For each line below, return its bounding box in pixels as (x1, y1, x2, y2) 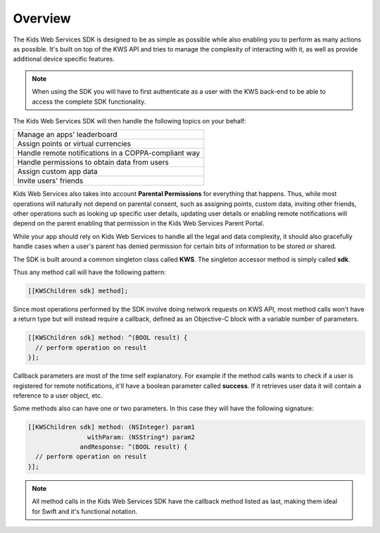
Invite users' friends (17, 176, 84, 186)
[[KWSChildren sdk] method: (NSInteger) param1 (27, 423, 195, 431)
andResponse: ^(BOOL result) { (80, 443, 188, 451)
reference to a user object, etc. (13, 391, 103, 400)
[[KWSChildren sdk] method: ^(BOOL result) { (27, 333, 188, 342)
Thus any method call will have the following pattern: (13, 268, 166, 276)
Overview (13, 11, 71, 26)
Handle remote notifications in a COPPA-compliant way (17, 148, 201, 158)
